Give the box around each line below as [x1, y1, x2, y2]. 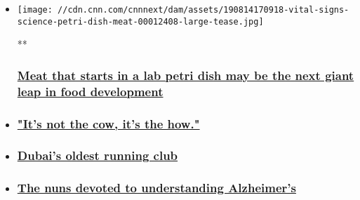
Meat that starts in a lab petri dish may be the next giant [17, 66, 354, 84]
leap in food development [17, 82, 164, 100]
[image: [17, 5, 53, 15]
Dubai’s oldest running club [17, 147, 178, 164]
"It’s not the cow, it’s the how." [17, 114, 200, 132]
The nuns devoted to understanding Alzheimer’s [17, 179, 296, 196]
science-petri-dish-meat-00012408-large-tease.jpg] [17, 16, 264, 27]
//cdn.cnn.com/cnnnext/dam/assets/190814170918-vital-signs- [58, 5, 349, 15]
